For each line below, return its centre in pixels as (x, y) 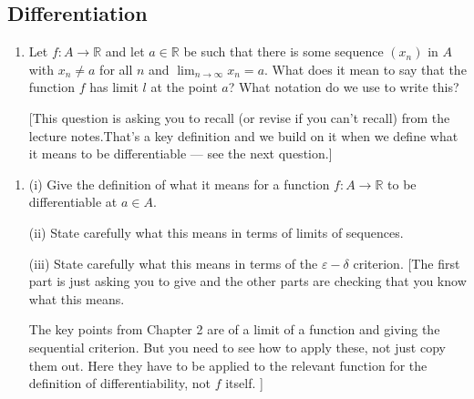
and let (125, 51)
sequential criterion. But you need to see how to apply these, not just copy (237, 347)
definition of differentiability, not (120, 383)
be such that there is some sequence (283, 51)
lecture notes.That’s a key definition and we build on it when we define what (243, 135)
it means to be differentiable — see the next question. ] (180, 153)
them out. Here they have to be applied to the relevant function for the (228, 365)
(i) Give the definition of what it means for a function (179, 184)
